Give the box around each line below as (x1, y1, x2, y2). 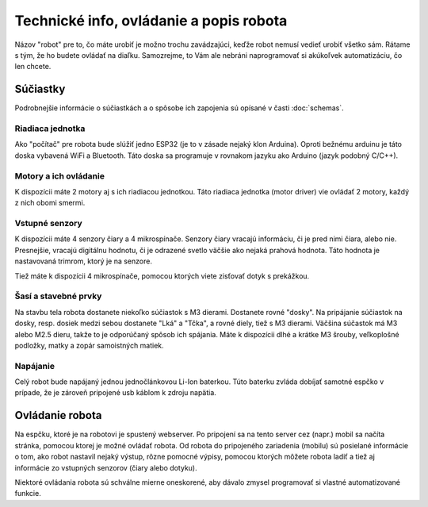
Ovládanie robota (14, 409, 102, 422)
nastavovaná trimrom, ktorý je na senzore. (14, 256, 152, 266)
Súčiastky (14, 83, 66, 96)
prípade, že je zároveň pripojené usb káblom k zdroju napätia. (14, 388, 217, 398)
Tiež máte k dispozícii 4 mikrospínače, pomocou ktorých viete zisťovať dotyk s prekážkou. (14, 271, 310, 281)
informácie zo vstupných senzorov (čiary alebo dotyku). (14, 463, 197, 472)
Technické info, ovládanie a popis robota (14, 12, 288, 29)
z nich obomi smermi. (14, 198, 86, 208)
